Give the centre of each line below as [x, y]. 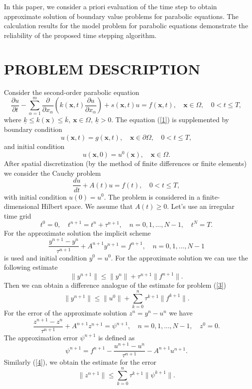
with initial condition [36, 196]
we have [181, 312]
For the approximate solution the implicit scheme [77, 232]
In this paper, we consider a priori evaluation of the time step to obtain [110, 6]
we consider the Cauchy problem [53, 173]
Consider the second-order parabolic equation [72, 92]
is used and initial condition [45, 257]
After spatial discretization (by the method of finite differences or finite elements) [125, 163]
